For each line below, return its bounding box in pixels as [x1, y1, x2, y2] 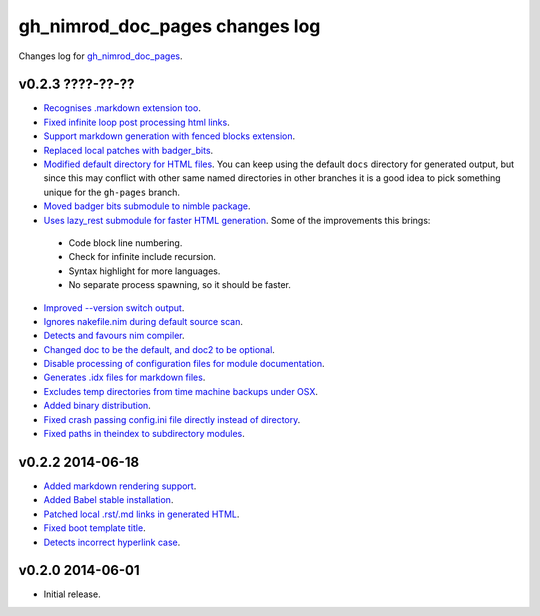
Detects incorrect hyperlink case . [43, 536, 181, 548]
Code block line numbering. [68, 236, 183, 249]
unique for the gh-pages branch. [43, 186, 180, 198]
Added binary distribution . [43, 400, 152, 412]
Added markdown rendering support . [43, 480, 197, 492]
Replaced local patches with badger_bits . [43, 144, 214, 156]
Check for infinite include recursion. [68, 251, 217, 263]
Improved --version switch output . [43, 301, 185, 314]
